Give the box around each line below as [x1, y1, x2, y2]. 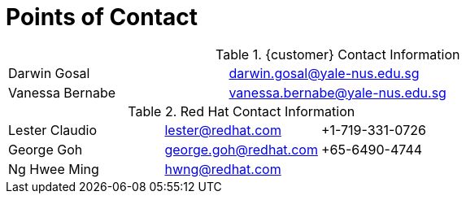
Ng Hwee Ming [8, 160, 99, 177]
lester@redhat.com [164, 121, 281, 138]
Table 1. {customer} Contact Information [215, 46, 460, 63]
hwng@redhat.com [164, 160, 281, 177]
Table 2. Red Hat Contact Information [128, 102, 355, 120]
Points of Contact [6, 3, 198, 31]
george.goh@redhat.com [164, 141, 318, 158]
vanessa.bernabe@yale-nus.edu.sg [229, 84, 446, 101]
